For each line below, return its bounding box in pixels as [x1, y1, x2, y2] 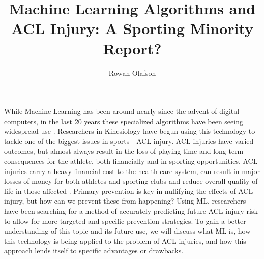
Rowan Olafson [108, 67, 156, 78]
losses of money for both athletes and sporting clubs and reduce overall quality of [4, 176, 258, 186]
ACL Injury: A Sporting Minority [11, 18, 254, 39]
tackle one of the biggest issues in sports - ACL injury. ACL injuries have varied [4, 135, 254, 146]
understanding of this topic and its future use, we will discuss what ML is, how [4, 225, 251, 236]
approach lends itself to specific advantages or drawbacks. [4, 245, 184, 256]
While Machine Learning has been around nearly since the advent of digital [4, 106, 240, 117]
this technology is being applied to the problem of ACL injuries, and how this [4, 235, 246, 246]
